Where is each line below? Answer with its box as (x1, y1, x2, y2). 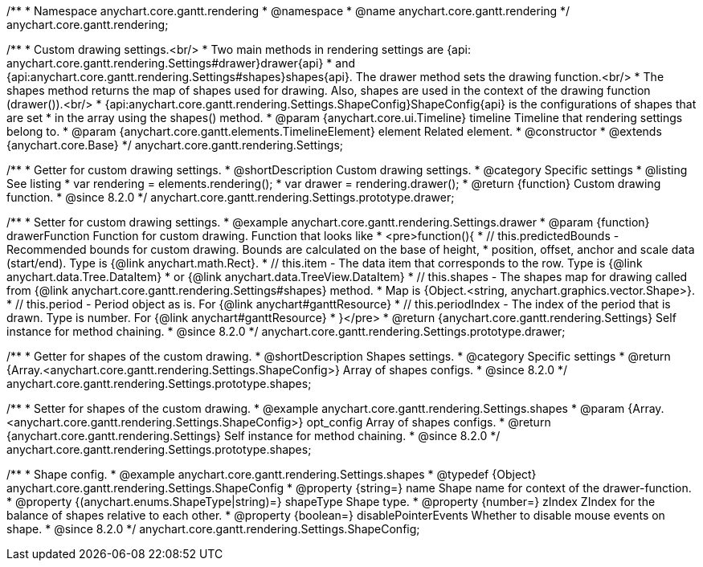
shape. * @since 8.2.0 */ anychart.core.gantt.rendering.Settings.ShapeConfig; (6, 522, 420, 536)
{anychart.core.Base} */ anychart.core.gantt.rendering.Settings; (6, 138, 344, 152)
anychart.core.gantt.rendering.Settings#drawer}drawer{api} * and (6, 56, 356, 70)
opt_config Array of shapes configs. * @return (306, 415, 551, 429)
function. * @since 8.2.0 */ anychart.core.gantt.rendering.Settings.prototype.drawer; (6, 190, 455, 204)
